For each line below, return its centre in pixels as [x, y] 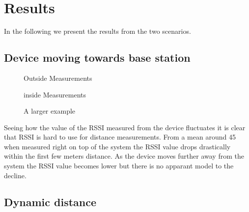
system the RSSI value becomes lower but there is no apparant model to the [119, 166]
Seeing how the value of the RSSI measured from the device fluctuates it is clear [125, 127]
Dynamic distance [50, 201]
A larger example [50, 111]
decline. [15, 175]
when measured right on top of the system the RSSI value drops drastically [117, 146]
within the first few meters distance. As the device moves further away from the [124, 156]
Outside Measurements [58, 78]
